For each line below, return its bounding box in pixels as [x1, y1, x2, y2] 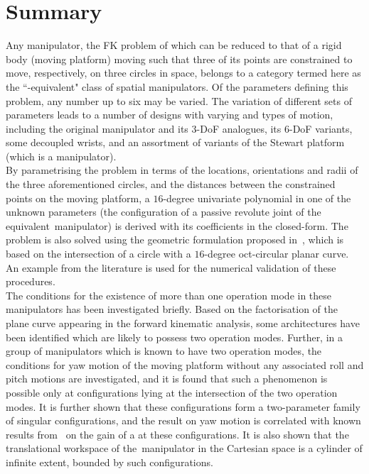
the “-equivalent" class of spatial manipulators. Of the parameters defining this [6, 79, 348, 94]
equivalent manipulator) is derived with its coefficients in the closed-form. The [6, 218, 348, 233]
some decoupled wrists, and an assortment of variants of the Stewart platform [6, 135, 345, 150]
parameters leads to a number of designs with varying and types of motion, [6, 107, 333, 122]
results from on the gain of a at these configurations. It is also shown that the [6, 426, 349, 441]
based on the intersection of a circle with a [6, 246, 191, 261]
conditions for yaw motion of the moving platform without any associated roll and [6, 357, 364, 372]
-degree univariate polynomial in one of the [163, 190, 351, 205]
